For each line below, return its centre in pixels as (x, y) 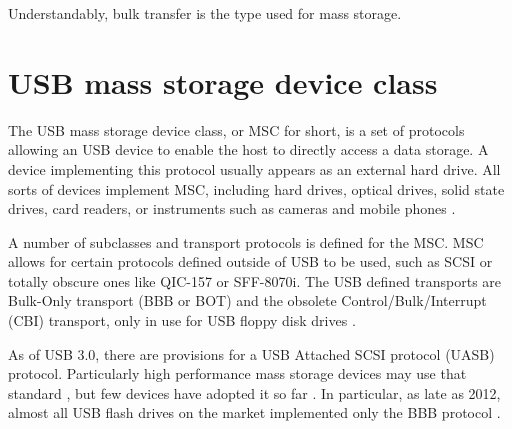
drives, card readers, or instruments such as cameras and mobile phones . (232, 208)
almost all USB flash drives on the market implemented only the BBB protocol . (254, 412)
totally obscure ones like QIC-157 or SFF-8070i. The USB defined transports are (255, 280)
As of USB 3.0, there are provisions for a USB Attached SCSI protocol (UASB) (251, 353)
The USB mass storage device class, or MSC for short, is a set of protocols (236, 129)
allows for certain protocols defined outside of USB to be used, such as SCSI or (250, 261)
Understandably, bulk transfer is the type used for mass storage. (205, 13)
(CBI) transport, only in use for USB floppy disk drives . (182, 320)
